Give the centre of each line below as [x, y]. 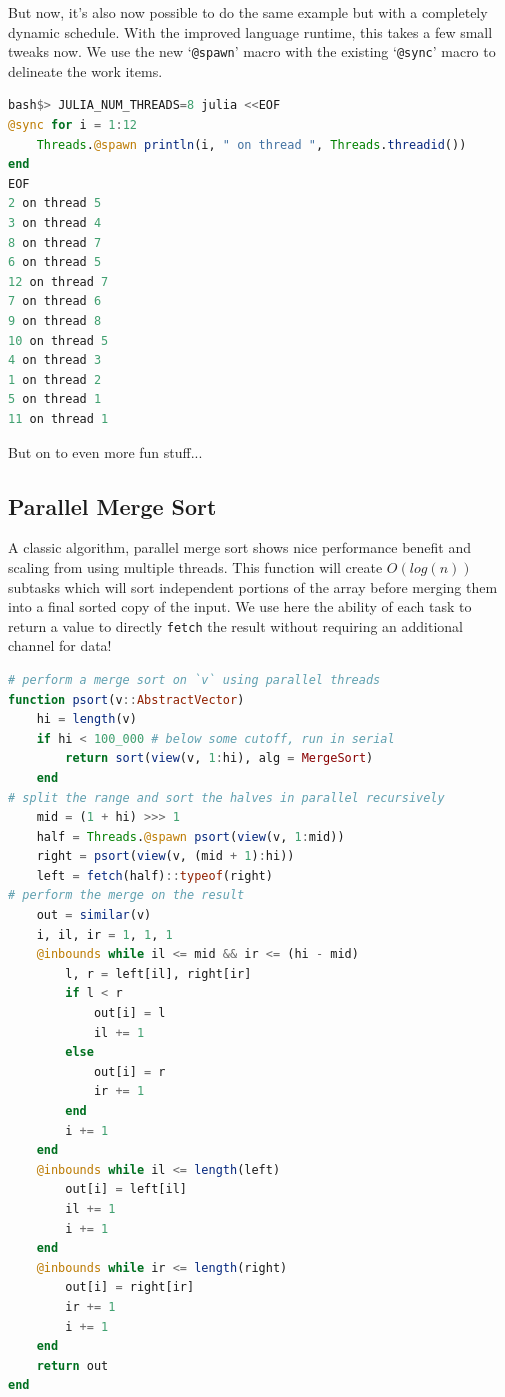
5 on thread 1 [55, 399]
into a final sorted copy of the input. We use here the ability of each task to [240, 606]
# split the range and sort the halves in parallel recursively [226, 797]
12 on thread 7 [58, 281]
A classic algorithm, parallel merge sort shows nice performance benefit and [239, 547]
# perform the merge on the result [126, 895]
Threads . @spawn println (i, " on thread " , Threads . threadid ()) [251, 144]
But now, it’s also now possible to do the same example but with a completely [248, 12]
